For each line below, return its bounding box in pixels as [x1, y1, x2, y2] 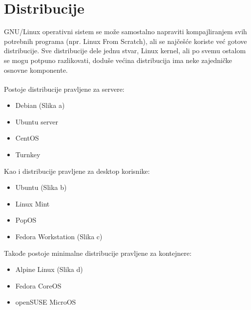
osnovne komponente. [4, 64, 68, 75]
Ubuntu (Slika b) [15, 182, 67, 192]
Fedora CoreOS [15, 280, 62, 290]
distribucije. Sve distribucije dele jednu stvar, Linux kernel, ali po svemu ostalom [4, 45, 246, 56]
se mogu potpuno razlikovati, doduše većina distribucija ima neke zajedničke [4, 55, 232, 65]
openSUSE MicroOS [15, 297, 76, 307]
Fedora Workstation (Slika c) [15, 231, 103, 242]
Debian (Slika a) [15, 100, 65, 110]
